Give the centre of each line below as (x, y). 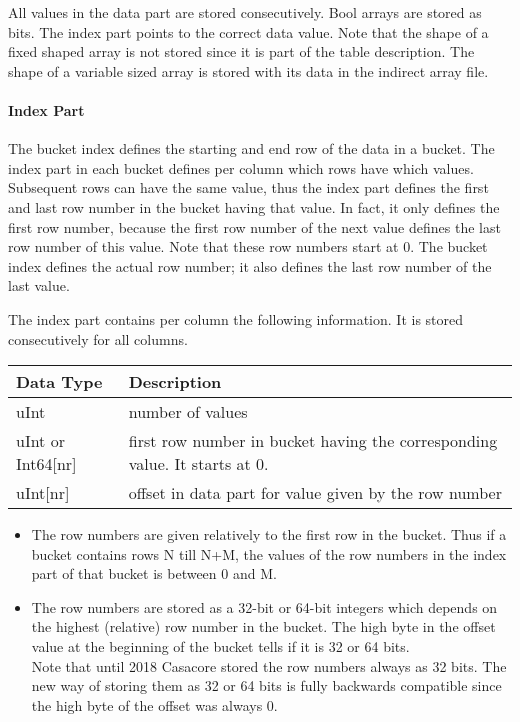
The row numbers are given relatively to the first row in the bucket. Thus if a (269, 534)
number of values (188, 412)
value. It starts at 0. (198, 464)
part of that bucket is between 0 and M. (154, 573)
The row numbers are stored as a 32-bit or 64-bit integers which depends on (264, 606)
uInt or (40, 441)
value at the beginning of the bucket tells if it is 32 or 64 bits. (220, 646)
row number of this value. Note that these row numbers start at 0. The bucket (248, 246)
